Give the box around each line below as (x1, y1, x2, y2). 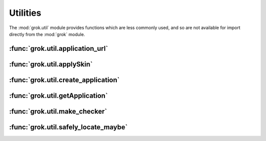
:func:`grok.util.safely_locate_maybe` (9, 123, 128, 131)
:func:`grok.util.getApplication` (9, 91, 108, 100)
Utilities (9, 7, 41, 18)
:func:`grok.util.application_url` (9, 44, 108, 53)
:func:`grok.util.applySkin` (9, 60, 93, 69)
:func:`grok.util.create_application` (9, 75, 120, 84)
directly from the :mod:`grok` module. (9, 31, 85, 37)
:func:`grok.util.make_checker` (9, 107, 107, 115)
